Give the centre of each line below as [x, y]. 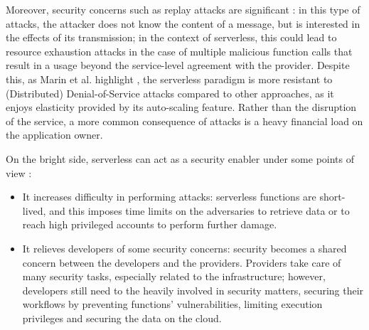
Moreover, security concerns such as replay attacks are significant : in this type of [183, 9]
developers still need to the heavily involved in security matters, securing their [193, 290]
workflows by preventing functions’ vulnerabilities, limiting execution [172, 304]
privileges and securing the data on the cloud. [122, 318]
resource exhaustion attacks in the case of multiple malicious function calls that [179, 51]
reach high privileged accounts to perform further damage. [150, 224]
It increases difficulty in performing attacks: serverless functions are [169, 197]
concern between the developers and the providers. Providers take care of [182, 262]
